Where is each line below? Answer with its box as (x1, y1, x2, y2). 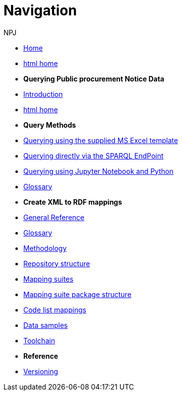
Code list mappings (23, 305, 86, 314)
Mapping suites (23, 274, 73, 283)
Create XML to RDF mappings (23, 197, 122, 206)
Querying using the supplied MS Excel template (23, 136, 178, 145)
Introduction (23, 89, 63, 98)
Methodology (23, 243, 67, 252)
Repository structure (23, 259, 90, 268)
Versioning (23, 367, 59, 376)
